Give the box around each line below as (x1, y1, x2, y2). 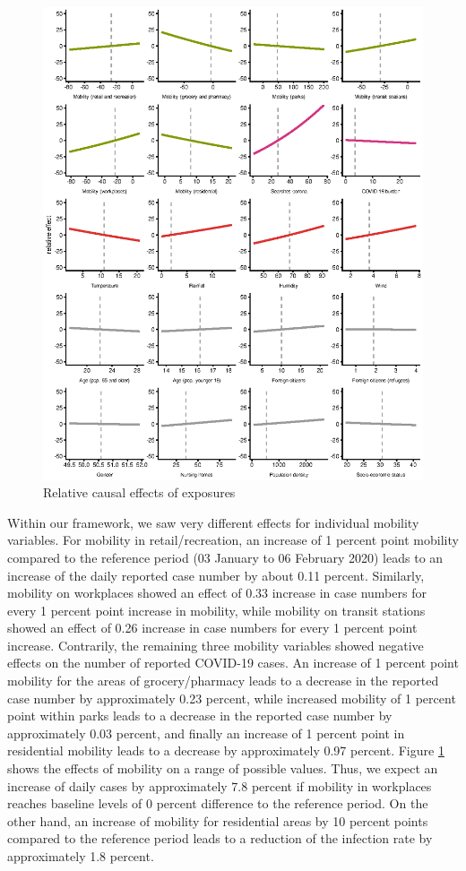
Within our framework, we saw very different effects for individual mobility (7, 513, 419, 531)
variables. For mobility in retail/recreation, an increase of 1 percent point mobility (7, 530, 459, 549)
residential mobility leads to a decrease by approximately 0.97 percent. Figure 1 (7, 741, 444, 760)
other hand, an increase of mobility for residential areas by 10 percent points (7, 811, 428, 830)
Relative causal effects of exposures (43, 483, 236, 502)
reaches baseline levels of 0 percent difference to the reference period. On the (7, 794, 428, 813)
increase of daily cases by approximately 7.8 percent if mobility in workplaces (7, 776, 432, 795)
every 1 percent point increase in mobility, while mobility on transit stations (7, 600, 426, 619)
